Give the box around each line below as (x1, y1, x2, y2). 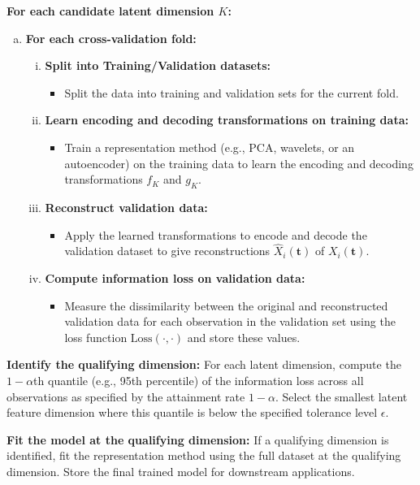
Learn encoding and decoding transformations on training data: (45, 111, 409, 128)
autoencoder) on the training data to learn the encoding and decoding (64, 154, 414, 171)
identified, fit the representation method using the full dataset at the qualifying (6, 447, 401, 464)
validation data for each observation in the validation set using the (64, 313, 396, 330)
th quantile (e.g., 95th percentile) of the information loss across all (33, 371, 364, 388)
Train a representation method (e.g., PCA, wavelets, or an (64, 138, 355, 155)
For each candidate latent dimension (6, 2, 214, 19)
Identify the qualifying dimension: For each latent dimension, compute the (6, 356, 401, 373)
